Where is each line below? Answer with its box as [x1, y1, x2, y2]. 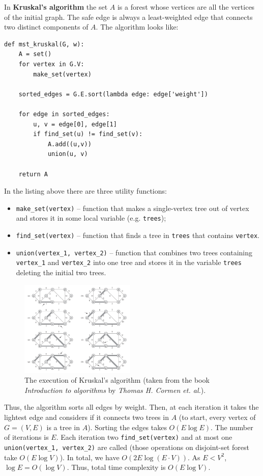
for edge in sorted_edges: [18, 110, 110, 118]
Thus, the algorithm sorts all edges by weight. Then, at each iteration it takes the [4, 402, 259, 412]
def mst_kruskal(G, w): [4, 40, 84, 48]
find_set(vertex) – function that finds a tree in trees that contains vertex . [16, 230, 259, 240]
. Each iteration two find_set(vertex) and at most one [56, 432, 232, 442]
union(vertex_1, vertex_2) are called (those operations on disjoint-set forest [4, 441, 250, 452]
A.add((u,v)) [47, 140, 92, 148]
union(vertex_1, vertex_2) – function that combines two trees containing [16, 247, 253, 257]
